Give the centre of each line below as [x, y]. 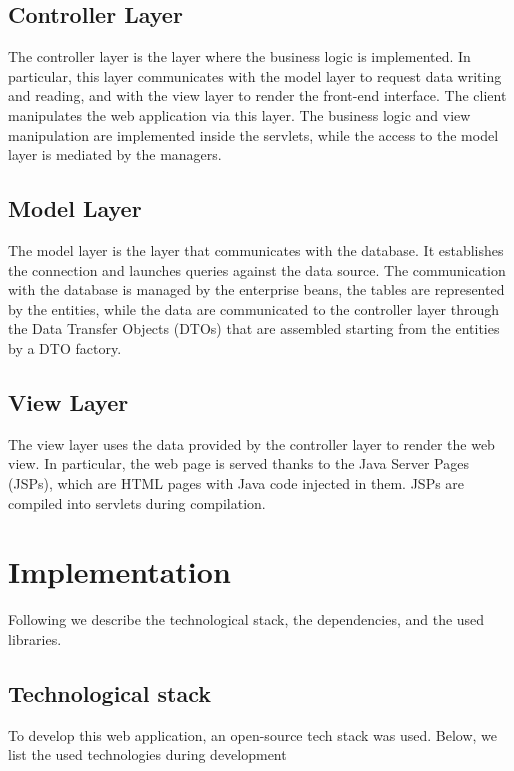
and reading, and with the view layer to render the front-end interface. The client [257, 95]
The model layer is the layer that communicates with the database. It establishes [256, 249]
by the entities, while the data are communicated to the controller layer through [254, 308]
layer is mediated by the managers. [115, 154]
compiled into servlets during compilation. [137, 502]
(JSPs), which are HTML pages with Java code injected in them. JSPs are [236, 482]
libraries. [35, 638]
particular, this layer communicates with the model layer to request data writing [255, 75]
